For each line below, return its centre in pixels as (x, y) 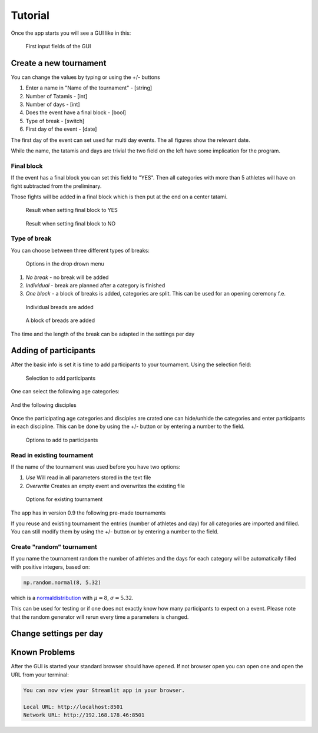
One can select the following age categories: (65, 392)
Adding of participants (53, 351)
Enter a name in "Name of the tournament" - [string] (89, 88)
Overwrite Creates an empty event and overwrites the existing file (105, 486)
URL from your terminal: (40, 675)
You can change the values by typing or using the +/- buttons (85, 77)
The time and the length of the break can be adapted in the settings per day (103, 334)
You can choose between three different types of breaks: (80, 250)
